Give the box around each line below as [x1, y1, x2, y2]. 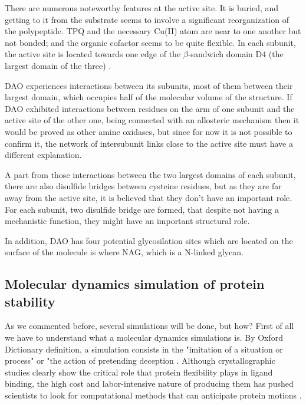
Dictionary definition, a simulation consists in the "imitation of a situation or [5, 343, 283, 355]
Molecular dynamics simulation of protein [5, 275, 265, 293]
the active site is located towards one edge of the [5, 48, 181, 60]
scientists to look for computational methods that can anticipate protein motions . [5, 389, 302, 401]
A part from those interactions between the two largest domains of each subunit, [5, 168, 296, 180]
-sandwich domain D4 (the [187, 48, 284, 60]
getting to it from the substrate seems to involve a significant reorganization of [5, 13, 289, 25]
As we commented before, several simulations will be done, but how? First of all [5, 320, 294, 332]
